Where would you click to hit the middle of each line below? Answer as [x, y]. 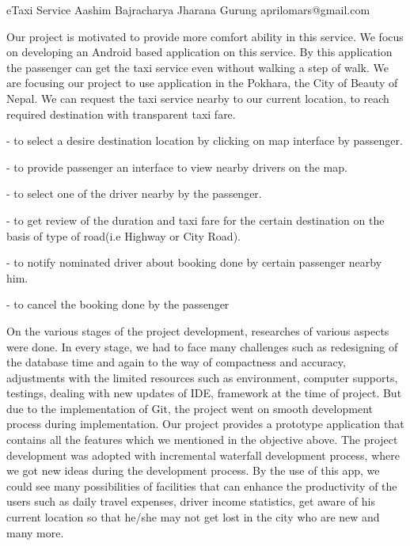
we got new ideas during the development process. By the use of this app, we [193, 470]
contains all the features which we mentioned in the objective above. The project [202, 440]
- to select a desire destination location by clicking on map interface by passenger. [205, 140]
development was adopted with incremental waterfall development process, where [203, 455]
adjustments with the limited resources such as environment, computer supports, [202, 377]
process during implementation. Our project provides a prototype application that [205, 424]
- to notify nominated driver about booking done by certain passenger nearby [194, 262]
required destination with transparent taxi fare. [121, 114]
